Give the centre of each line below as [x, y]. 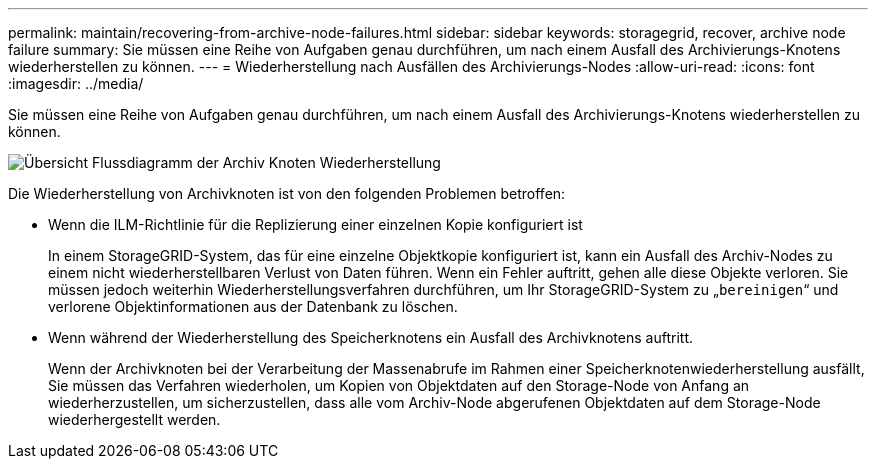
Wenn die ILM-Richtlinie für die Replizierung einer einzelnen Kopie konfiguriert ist [315, 224]
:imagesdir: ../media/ [76, 83]
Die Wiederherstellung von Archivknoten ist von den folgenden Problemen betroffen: [287, 193]
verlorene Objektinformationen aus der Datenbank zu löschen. [253, 306]
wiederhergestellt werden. [134, 419]
